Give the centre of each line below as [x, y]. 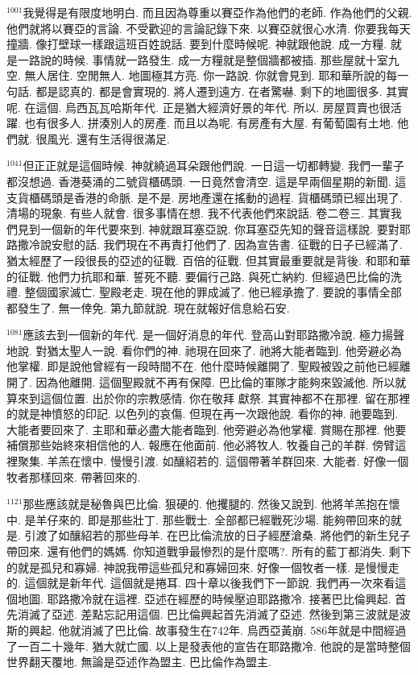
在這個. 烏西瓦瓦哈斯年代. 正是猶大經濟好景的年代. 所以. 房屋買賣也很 [207, 107]
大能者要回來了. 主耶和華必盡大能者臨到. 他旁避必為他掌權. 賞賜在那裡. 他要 [207, 429]
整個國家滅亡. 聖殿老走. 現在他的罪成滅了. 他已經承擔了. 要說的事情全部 [213, 292]
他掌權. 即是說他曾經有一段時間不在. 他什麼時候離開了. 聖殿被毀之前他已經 [203, 366]
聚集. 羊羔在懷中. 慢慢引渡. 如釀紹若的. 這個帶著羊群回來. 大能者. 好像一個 [213, 461]
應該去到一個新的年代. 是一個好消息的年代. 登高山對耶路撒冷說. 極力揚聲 [214, 335]
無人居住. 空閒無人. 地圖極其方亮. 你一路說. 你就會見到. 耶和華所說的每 [211, 75]
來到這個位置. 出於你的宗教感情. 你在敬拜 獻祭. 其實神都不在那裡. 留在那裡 [213, 398]
